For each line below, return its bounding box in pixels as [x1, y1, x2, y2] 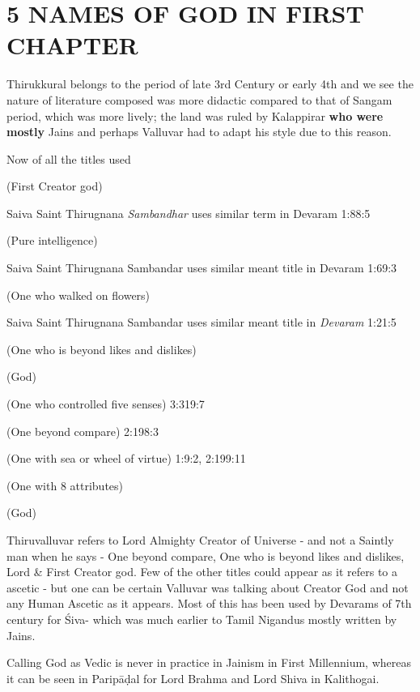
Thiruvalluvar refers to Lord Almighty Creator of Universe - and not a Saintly [6, 532, 394, 548]
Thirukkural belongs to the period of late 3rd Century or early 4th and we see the [6, 75, 414, 92]
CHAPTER [6, 28, 138, 62]
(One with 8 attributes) [6, 476, 124, 493]
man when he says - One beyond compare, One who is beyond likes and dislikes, [6, 547, 405, 564]
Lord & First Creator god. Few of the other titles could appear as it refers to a [6, 563, 398, 580]
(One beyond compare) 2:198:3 [6, 422, 159, 439]
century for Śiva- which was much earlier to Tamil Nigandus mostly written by [6, 610, 397, 627]
